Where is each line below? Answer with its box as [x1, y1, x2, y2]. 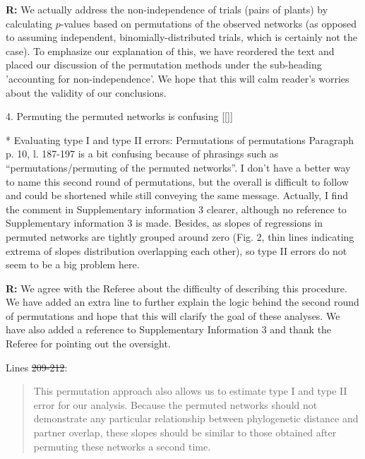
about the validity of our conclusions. [6, 85, 167, 100]
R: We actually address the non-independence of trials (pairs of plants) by [6, 2, 328, 16]
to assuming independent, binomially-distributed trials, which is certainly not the [6, 30, 357, 44]
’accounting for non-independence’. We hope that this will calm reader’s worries [6, 71, 349, 85]
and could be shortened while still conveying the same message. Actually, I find [6, 188, 348, 203]
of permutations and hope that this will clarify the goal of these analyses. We [6, 308, 340, 323]
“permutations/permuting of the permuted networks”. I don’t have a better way [6, 160, 351, 174]
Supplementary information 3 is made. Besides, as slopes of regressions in [6, 215, 323, 230]
